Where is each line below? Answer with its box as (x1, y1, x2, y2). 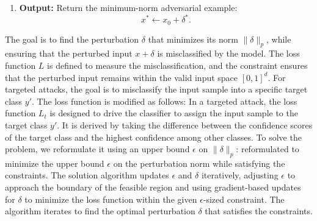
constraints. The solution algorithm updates (5, 169, 169, 181)
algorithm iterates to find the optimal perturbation (5, 205, 195, 217)
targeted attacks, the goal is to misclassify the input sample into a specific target (5, 83, 308, 96)
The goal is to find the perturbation (5, 32, 139, 45)
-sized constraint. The (203, 192, 285, 205)
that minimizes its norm (148, 32, 238, 45)
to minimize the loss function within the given (24, 192, 197, 205)
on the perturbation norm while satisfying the (113, 156, 285, 169)
